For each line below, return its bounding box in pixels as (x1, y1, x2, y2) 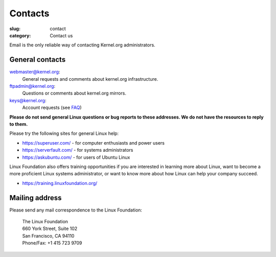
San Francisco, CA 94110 (22, 232, 75, 239)
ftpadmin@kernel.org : (9, 83, 56, 89)
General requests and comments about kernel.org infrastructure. (22, 76, 158, 82)
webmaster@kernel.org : (9, 69, 60, 75)
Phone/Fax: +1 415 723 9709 (22, 240, 82, 246)
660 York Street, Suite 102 (22, 225, 78, 232)
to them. (9, 121, 28, 127)
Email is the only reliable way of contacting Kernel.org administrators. (9, 42, 155, 48)
